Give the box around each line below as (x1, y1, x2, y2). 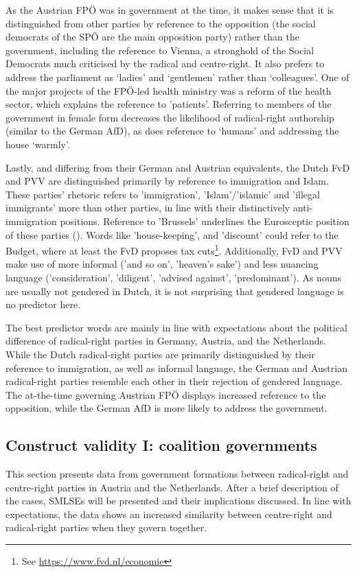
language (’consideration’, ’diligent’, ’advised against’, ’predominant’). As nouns (5, 270, 341, 284)
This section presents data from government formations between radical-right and (5, 467, 349, 481)
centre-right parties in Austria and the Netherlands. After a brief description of (5, 480, 338, 494)
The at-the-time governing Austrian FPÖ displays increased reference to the (5, 387, 326, 401)
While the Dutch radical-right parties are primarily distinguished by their (5, 347, 315, 361)
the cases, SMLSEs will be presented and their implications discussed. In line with (5, 493, 352, 508)
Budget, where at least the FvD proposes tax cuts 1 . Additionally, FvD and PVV (5, 242, 343, 257)
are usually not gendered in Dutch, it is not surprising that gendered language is (5, 283, 344, 298)
